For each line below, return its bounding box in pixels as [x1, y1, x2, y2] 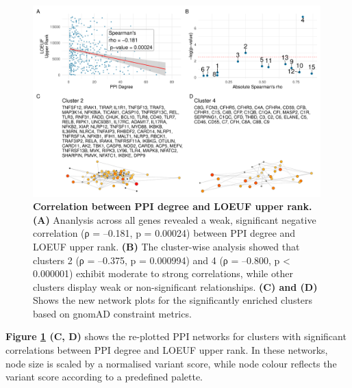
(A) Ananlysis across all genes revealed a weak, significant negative [33, 212, 316, 227]
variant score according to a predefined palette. [5, 370, 203, 384]
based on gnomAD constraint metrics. [33, 306, 192, 320]
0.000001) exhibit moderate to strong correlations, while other [33, 266, 293, 281]
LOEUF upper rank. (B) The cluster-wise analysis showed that [33, 239, 300, 253]
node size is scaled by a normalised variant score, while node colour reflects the [5, 356, 337, 370]
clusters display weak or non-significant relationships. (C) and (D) [33, 279, 318, 294]
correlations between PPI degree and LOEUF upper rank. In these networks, [5, 343, 328, 357]
